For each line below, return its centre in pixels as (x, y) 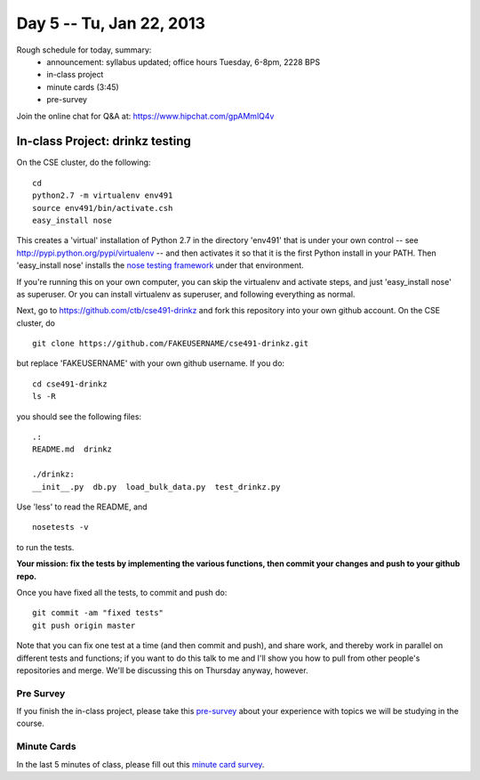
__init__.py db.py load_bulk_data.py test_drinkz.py (156, 487)
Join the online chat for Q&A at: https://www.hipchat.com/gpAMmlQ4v (145, 116)
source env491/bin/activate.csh (103, 208)
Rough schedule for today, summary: (84, 50)
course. (30, 723)
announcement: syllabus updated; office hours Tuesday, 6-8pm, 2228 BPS (183, 61)
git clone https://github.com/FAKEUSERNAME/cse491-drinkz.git (171, 344)
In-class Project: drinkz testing (104, 141)
